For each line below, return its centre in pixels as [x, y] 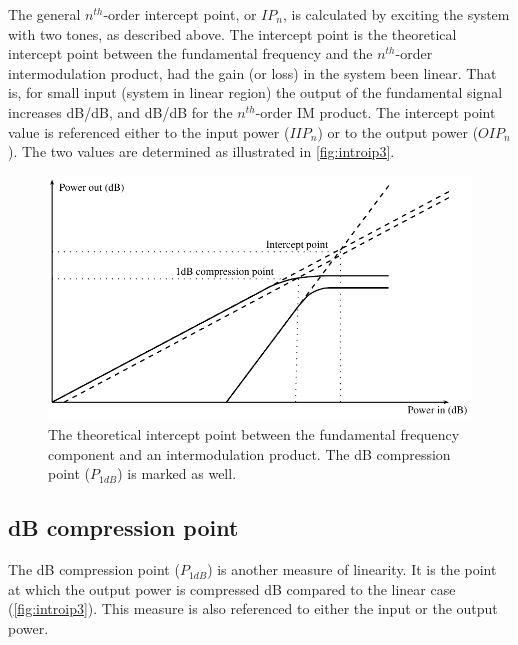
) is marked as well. [177, 473]
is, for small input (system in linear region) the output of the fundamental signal [255, 92]
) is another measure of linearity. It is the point [352, 569]
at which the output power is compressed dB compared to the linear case [232, 588]
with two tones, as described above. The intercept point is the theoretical [232, 33]
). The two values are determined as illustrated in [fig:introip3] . [201, 151]
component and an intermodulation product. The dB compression [249, 453]
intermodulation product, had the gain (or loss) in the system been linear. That [252, 72]
